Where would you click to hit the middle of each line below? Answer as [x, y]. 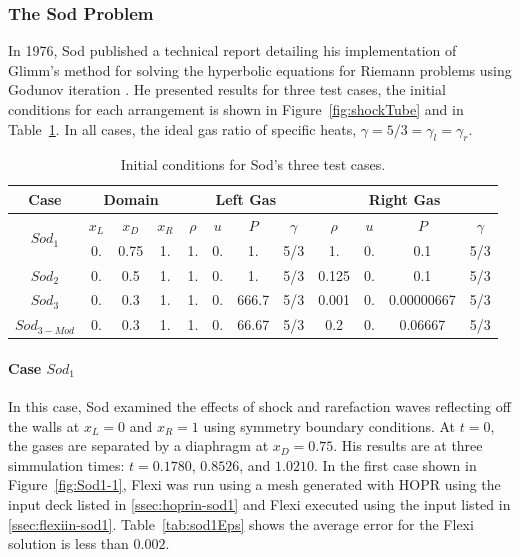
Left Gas [245, 198]
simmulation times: [66, 464]
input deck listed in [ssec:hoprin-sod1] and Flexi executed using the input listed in [259, 504]
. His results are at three [408, 445]
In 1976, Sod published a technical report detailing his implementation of [232, 50]
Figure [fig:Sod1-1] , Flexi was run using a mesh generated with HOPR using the [254, 484]
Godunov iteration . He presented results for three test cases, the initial [227, 89]
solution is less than [68, 543]
